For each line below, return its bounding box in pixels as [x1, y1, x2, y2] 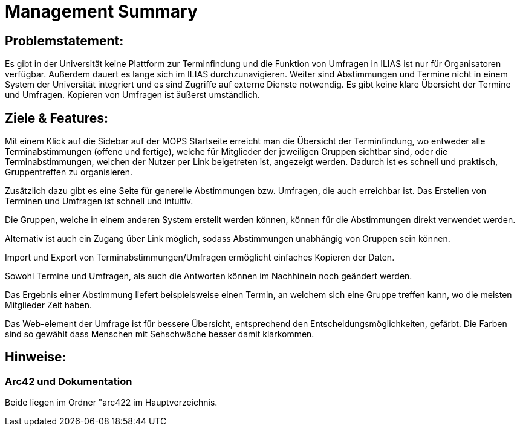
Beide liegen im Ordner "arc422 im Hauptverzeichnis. [5, 397, 218, 408]
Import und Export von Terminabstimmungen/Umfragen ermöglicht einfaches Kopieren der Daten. [5, 252, 395, 263]
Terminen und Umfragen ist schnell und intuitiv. [5, 196, 193, 207]
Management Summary [5, 1, 198, 22]
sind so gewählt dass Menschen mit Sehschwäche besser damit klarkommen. [5, 329, 314, 340]
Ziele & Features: [5, 110, 109, 126]
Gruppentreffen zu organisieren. [5, 167, 133, 178]
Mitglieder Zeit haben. [5, 300, 93, 311]
